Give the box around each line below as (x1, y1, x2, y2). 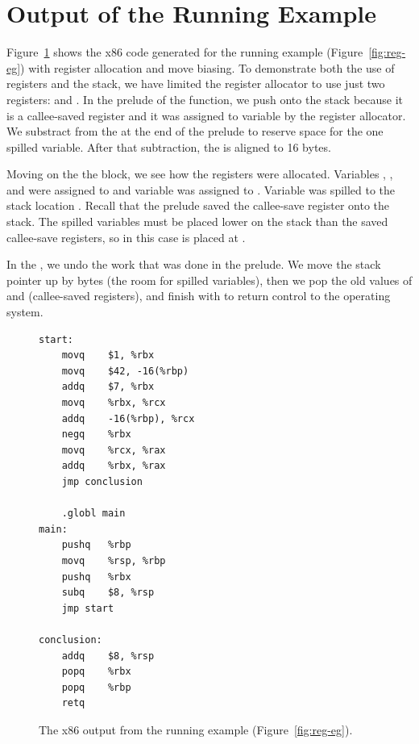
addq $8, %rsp (61, 650, 155, 662)
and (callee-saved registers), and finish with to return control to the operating (6, 287, 391, 304)
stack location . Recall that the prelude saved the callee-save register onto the (6, 197, 389, 214)
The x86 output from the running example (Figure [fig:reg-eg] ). (39, 721, 353, 738)
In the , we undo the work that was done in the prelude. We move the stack (6, 256, 381, 273)
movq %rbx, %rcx (61, 397, 166, 408)
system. (6, 303, 44, 320)
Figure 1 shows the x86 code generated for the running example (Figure (6, 44, 363, 61)
